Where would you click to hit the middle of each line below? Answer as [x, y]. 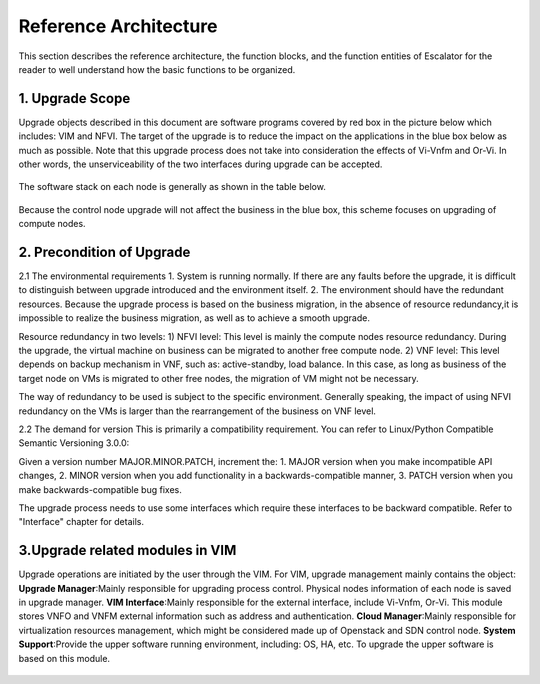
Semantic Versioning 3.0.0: [74, 443]
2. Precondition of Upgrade [104, 252]
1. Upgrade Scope [74, 98]
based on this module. [64, 658]
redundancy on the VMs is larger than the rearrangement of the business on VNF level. [197, 411]
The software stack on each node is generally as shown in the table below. [172, 187]
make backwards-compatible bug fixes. [100, 489]
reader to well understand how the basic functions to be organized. [157, 69]
